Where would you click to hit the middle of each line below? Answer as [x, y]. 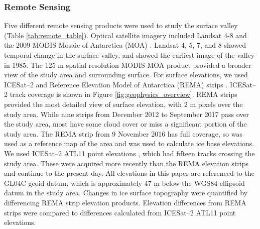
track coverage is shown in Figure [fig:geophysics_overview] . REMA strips [123, 94]
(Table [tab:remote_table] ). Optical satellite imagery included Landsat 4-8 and [125, 35]
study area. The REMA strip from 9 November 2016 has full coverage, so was [123, 133]
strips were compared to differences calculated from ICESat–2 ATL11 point [120, 212]
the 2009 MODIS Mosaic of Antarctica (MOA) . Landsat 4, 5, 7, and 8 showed [125, 45]
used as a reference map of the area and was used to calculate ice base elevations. [129, 143]
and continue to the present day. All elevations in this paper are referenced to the [129, 173]
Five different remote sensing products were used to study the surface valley [121, 25]
